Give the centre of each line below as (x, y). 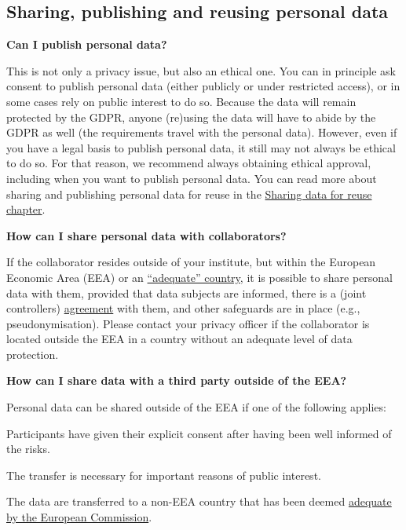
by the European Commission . (79, 517)
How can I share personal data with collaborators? (146, 235)
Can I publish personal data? (87, 44)
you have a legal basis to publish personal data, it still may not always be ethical (201, 147)
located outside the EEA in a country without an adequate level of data (179, 339)
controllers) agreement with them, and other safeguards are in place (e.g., (183, 308)
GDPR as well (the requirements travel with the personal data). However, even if (202, 132)
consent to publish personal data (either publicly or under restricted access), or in (203, 86)
